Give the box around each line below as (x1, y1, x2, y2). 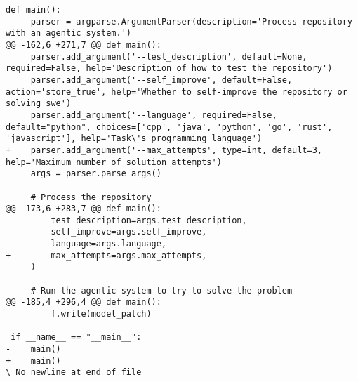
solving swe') (6, 98, 72, 109)
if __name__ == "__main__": (11, 332, 142, 343)
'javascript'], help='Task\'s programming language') (6, 133, 263, 144)
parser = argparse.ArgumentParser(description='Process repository (30, 16, 352, 27)
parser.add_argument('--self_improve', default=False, (30, 74, 293, 85)
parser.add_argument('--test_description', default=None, (30, 51, 307, 62)
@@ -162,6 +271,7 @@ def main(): (6, 39, 161, 50)
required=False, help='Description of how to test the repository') (6, 63, 333, 74)
